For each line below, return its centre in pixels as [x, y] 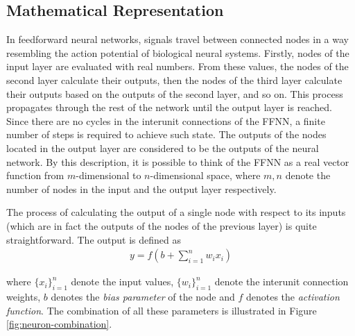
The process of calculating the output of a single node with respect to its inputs [176, 212]
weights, [24, 296]
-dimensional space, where [205, 175]
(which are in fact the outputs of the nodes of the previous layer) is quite [162, 225]
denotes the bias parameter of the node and [143, 296]
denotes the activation [293, 296]
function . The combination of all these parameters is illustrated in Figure [162, 310]
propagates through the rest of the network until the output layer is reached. [169, 107]
